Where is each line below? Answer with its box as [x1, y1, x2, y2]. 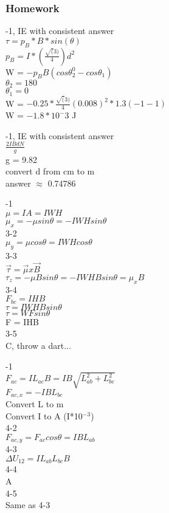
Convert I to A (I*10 [5, 409, 83, 422]
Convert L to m [5, 398, 64, 410]
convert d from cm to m [5, 165, 95, 177]
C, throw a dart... [5, 339, 71, 351]
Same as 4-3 [5, 498, 50, 511]
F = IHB [5, 315, 39, 328]
